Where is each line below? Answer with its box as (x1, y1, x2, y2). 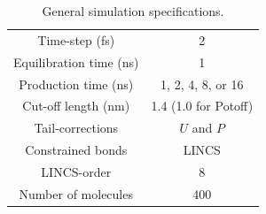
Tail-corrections (34, 118, 119, 137)
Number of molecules (19, 184, 133, 203)
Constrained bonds (25, 141, 128, 159)
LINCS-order (41, 162, 112, 180)
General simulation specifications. (42, 2, 224, 19)
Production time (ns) (19, 74, 134, 93)
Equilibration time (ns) (13, 52, 139, 71)
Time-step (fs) (37, 30, 115, 49)
